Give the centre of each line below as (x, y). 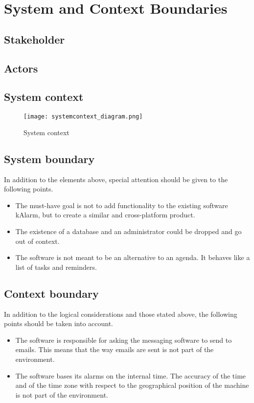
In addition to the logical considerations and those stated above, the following (121, 314)
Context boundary (51, 293)
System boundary (49, 158)
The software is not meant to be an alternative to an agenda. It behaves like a (133, 257)
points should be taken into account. (59, 323)
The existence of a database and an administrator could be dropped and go (128, 231)
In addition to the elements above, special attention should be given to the (116, 179)
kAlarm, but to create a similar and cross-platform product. (105, 215)
